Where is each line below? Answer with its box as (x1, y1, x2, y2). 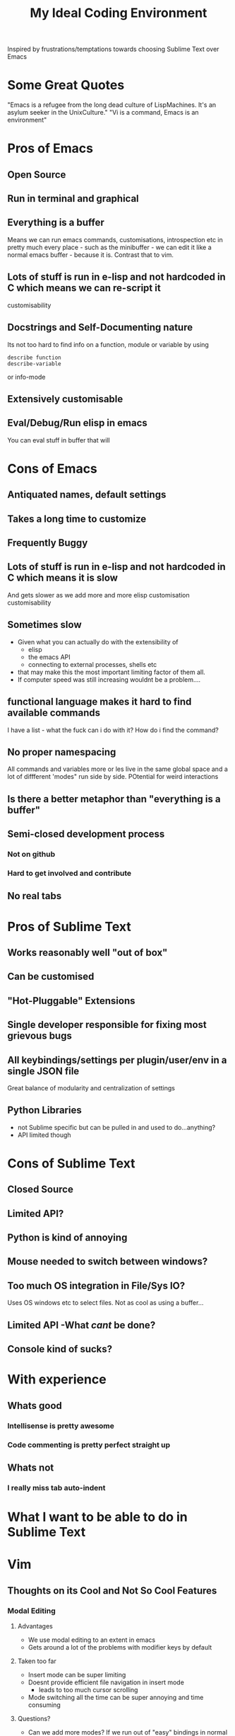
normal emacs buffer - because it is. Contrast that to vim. (7, 250, 174, 259)
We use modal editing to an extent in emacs (28, 1635, 156, 1644)
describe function (7, 354, 61, 361)
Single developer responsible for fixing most (7, 1019, 207, 1031)
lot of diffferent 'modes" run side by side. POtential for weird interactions (7, 772, 219, 781)
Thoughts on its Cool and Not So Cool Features (7, 1584, 217, 1597)
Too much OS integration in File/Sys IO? (7, 1279, 186, 1291)
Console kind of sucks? (7, 1343, 113, 1355)
